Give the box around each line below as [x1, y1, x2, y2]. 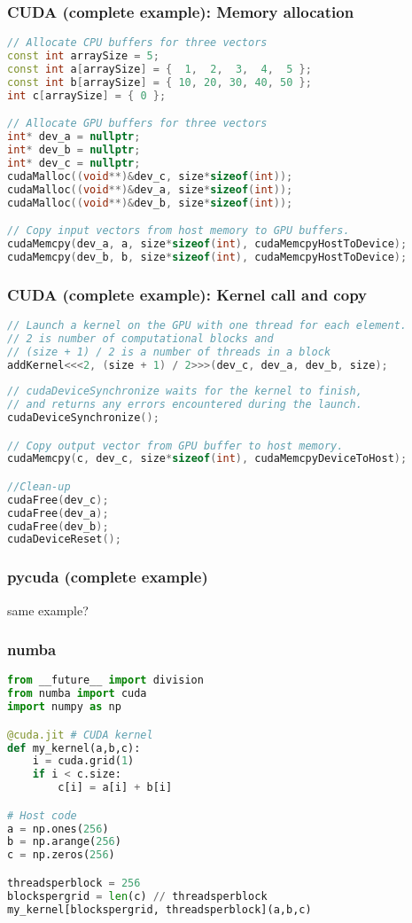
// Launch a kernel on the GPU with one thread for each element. [7, 318, 408, 332]
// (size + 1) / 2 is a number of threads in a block [7, 345, 331, 358]
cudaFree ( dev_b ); [7, 520, 109, 533]
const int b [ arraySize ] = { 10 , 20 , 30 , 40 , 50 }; [7, 75, 312, 89]
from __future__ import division [7, 674, 204, 687]
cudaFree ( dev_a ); [7, 506, 109, 520]
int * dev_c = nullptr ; [7, 156, 141, 169]
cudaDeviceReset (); [7, 533, 121, 546]
